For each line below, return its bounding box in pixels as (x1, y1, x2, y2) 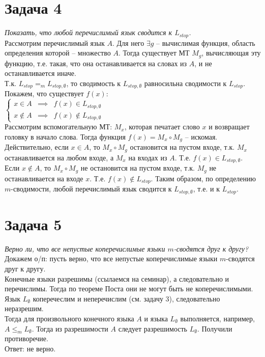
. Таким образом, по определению (151, 173, 256, 183)
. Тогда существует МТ (118, 47, 190, 58)
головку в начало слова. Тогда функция (5, 131, 126, 142)
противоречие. (5, 333, 48, 344)
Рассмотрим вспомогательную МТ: (5, 121, 112, 132)
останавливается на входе (5, 173, 83, 183)
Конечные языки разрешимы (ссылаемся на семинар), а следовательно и (5, 273, 229, 284)
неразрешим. (5, 303, 44, 314)
